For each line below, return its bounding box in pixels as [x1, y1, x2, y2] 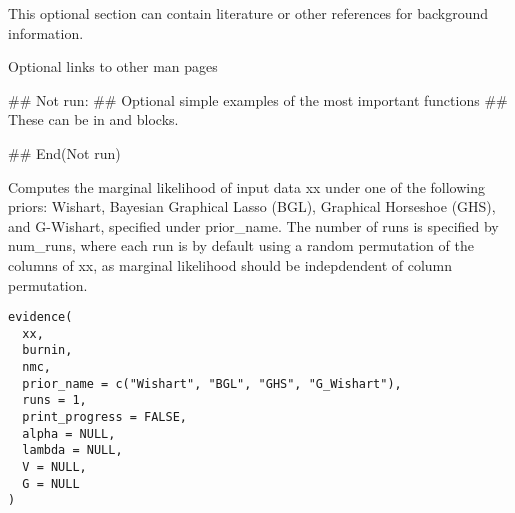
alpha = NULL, [22, 426, 116, 441]
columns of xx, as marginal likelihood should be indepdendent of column [8, 254, 453, 275]
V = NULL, [22, 460, 87, 475]
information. [8, 22, 84, 43]
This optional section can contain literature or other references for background [8, 3, 489, 23]
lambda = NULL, [22, 443, 123, 458]
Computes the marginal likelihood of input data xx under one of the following [8, 176, 485, 197]
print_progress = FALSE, [22, 410, 187, 425]
